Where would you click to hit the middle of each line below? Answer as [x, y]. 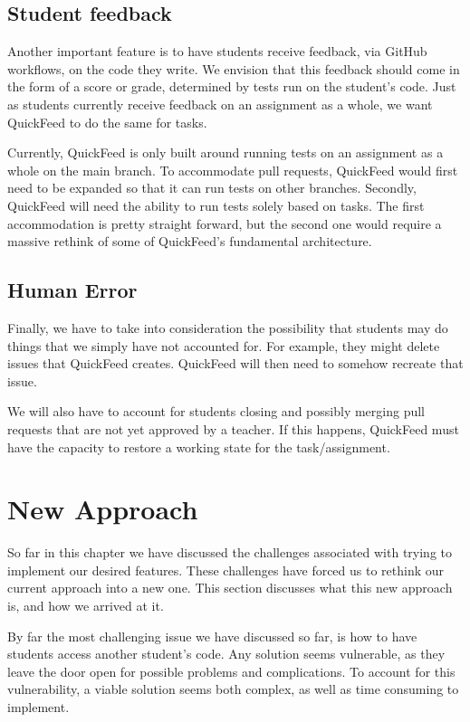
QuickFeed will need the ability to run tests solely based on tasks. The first [216, 205]
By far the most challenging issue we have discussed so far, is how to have [212, 636]
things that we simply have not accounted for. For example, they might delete [224, 345]
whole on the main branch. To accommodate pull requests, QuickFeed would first [233, 170]
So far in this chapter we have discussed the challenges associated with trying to [230, 552]
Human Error [72, 290]
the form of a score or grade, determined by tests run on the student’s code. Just [232, 86]
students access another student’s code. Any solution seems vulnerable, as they [226, 654]
